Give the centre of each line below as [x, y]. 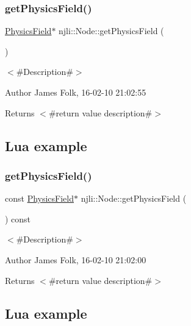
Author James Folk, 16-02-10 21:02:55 [76, 92]
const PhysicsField [40, 198]
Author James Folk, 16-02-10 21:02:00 [76, 259]
